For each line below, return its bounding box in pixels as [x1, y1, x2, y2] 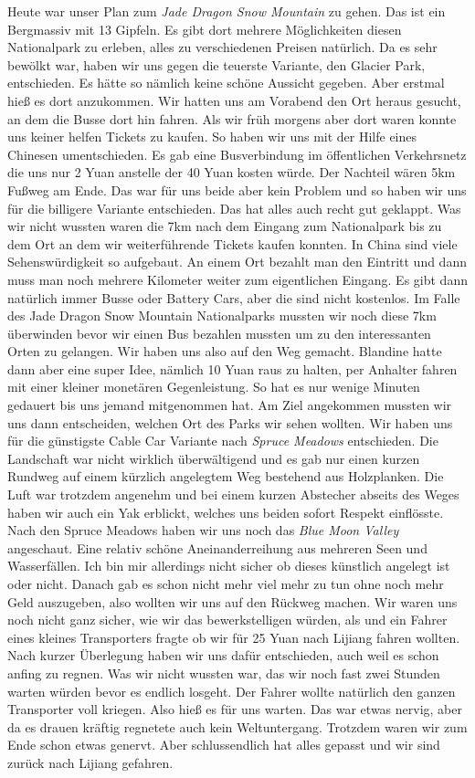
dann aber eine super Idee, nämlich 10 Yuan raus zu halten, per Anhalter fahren [7, 359, 458, 378]
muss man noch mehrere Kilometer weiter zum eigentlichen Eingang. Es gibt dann [7, 269, 468, 289]
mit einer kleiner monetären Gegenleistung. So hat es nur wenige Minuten [7, 377, 420, 396]
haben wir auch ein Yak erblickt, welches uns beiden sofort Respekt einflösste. [7, 502, 444, 521]
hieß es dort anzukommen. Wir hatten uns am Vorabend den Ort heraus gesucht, [7, 90, 461, 110]
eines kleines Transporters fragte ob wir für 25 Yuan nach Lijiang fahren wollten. [7, 627, 460, 647]
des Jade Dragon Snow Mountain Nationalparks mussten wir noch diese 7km [7, 306, 437, 325]
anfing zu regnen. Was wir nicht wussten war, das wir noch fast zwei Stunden [7, 663, 440, 682]
